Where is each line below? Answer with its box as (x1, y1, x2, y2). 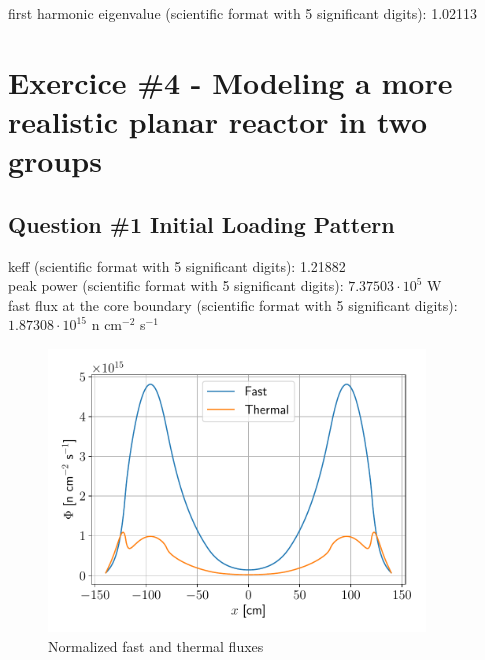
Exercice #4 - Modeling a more (8, 61, 453, 102)
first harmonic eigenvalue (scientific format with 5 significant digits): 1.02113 (8, 3, 478, 23)
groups (8, 140, 102, 181)
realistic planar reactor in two (8, 100, 427, 141)
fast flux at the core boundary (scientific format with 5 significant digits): (8, 294, 458, 315)
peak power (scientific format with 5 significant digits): (8, 275, 344, 296)
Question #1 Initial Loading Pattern (8, 208, 395, 239)
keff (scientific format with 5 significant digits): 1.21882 (8, 255, 346, 276)
